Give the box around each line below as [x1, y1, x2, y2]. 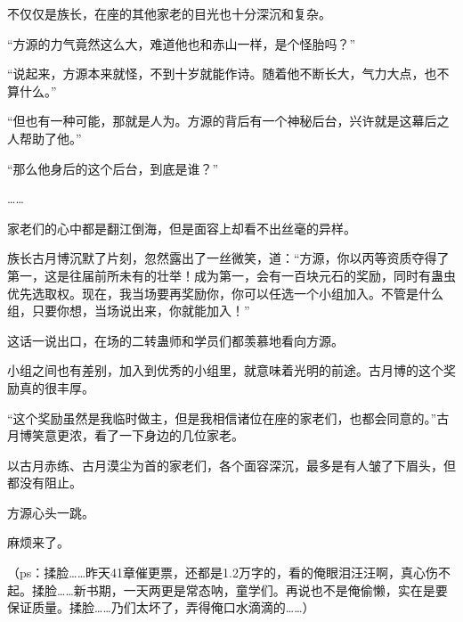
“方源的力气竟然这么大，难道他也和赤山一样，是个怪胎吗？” [7, 34, 356, 53]
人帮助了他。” [7, 128, 82, 147]
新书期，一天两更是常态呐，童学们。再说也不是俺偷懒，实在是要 [73, 580, 448, 599]
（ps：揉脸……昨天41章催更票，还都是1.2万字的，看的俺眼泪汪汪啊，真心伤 [7, 563, 438, 582]
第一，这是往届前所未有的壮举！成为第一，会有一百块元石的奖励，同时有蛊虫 [7, 266, 456, 284]
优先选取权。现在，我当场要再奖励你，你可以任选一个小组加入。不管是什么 [7, 283, 443, 302]
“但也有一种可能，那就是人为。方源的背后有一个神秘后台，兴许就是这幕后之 [7, 111, 450, 130]
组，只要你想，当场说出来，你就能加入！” [7, 301, 250, 320]
